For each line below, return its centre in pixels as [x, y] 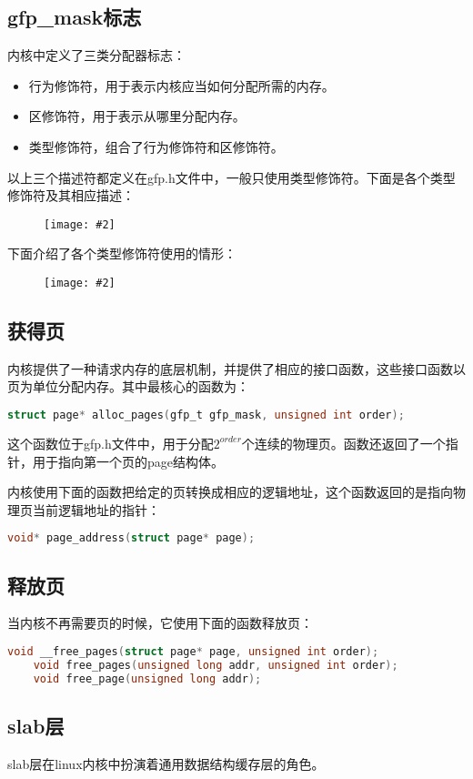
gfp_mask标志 [75, 17]
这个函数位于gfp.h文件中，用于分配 [111, 443]
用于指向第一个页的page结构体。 [128, 461]
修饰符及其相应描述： [71, 195]
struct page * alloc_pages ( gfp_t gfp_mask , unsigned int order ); [206, 415]
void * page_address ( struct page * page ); [131, 538]
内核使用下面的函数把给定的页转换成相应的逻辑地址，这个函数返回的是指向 [230, 492]
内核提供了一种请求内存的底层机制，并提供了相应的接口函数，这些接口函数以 [236, 368]
